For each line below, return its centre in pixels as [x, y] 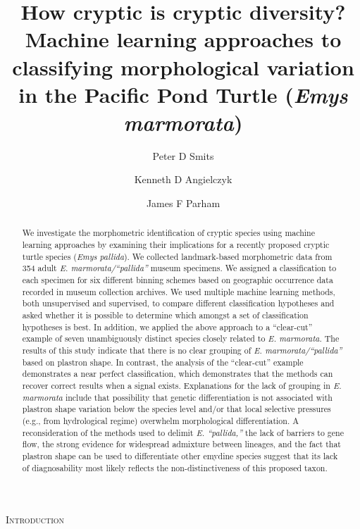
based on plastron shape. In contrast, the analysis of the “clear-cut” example [163, 362]
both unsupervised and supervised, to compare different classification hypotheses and [178, 303]
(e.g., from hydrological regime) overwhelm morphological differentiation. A [161, 420]
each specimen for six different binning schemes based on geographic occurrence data [178, 280]
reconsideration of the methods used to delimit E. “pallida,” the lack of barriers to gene [183, 432]
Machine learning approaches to [183, 39]
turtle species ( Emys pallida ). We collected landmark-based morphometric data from [177, 256]
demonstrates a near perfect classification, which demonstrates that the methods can [178, 374]
